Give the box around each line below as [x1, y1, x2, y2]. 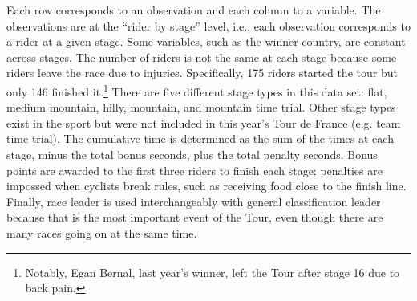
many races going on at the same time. [6, 224, 197, 241]
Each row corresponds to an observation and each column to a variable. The [6, 2, 381, 18]
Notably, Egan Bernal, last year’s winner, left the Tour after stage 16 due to [25, 263, 400, 280]
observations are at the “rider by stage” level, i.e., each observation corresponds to [6, 17, 411, 34]
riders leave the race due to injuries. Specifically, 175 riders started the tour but [6, 64, 398, 81]
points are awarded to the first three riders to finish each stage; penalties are [6, 161, 383, 178]
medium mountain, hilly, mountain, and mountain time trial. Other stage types [6, 99, 396, 116]
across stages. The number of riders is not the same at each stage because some [6, 48, 397, 65]
